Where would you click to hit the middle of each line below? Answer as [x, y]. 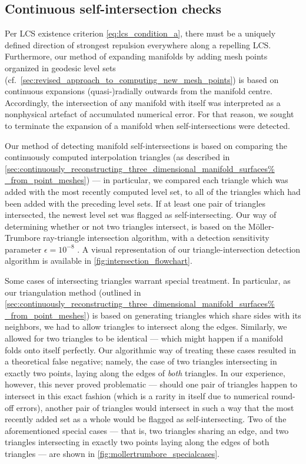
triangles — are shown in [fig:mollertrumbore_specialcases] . [112, 453]
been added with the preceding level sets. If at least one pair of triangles [135, 203]
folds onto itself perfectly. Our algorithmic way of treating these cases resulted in [150, 349]
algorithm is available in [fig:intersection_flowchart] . [99, 261]
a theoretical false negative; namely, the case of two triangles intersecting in [141, 361]
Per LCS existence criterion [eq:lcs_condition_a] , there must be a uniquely [140, 33]
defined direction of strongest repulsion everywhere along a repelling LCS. [138, 44]
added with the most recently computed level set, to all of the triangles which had [153, 191]
